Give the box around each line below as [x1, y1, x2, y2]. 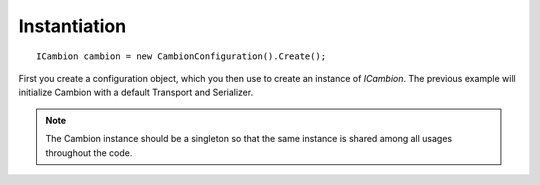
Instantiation [18, 15, 127, 37]
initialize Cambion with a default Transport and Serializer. [18, 86, 254, 99]
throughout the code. [45, 146, 133, 159]
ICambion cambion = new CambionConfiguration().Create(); [36, 50, 327, 62]
